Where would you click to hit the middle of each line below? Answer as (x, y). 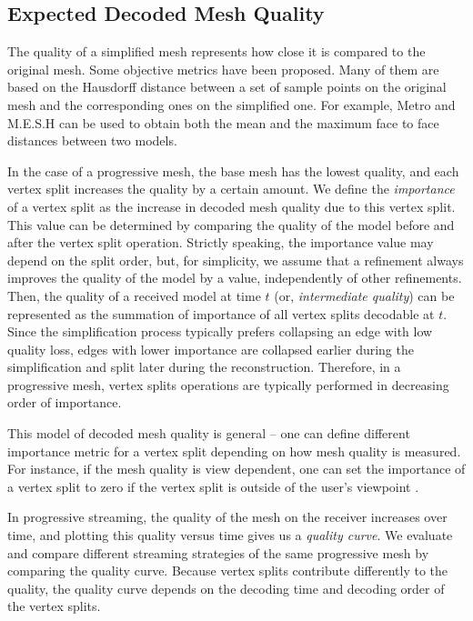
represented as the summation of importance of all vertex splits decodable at (221, 313)
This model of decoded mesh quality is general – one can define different (209, 433)
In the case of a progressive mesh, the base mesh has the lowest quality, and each (233, 170)
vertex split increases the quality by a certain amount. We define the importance (231, 189)
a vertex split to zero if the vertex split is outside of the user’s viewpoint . (213, 486)
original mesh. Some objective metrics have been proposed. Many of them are (223, 69)
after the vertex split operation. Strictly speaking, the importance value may (221, 242)
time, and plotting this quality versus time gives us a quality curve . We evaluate (230, 535)
